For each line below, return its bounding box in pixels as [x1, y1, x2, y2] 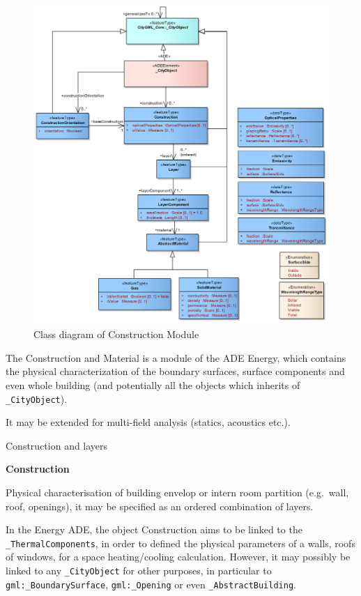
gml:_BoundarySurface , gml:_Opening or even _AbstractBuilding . [6, 576, 296, 591]
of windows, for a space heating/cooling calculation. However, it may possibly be [6, 549, 351, 564]
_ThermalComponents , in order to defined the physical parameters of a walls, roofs [6, 535, 355, 550]
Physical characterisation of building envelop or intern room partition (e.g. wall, [6, 484, 349, 499]
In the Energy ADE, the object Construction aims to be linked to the [6, 522, 302, 537]
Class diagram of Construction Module [33, 327, 199, 342]
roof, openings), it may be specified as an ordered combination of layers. [6, 498, 314, 513]
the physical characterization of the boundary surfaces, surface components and [6, 364, 345, 379]
